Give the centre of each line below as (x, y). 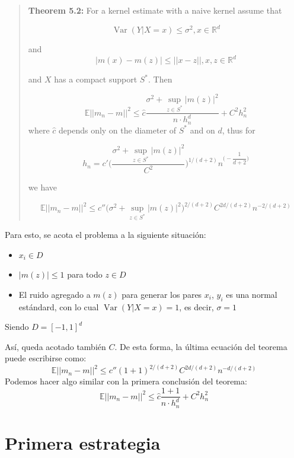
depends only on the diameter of (118, 130)
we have (42, 187)
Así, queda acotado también (55, 346)
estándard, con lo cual (59, 306)
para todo (85, 274)
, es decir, (196, 306)
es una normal (252, 294)
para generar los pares (162, 294)
